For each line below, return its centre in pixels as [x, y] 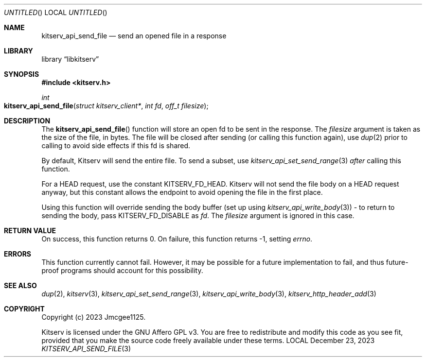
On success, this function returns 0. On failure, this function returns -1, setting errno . [177, 239]
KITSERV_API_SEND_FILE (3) [86, 349]
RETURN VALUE [30, 231]
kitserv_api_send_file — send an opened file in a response [134, 36]
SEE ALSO [20, 285]
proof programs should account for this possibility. [122, 270]
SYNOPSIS [22, 74]
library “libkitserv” [70, 59]
